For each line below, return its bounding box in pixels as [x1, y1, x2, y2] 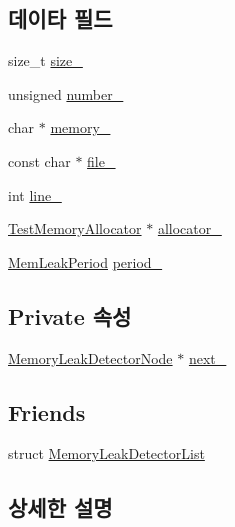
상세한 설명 [8, 492, 113, 523]
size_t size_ [8, 50, 83, 71]
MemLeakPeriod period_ [8, 251, 163, 272]
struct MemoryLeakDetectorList [8, 443, 205, 464]
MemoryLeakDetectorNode [8, 347, 173, 368]
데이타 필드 [8, 3, 113, 34]
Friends [8, 396, 86, 427]
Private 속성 [8, 300, 132, 331]
